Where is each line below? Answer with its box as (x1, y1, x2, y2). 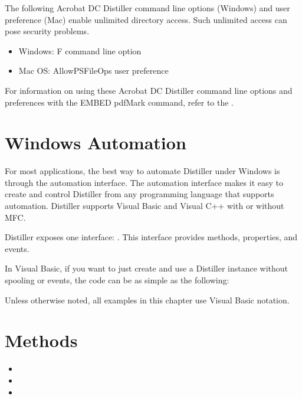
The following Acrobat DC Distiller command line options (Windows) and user (5, 2, 290, 14)
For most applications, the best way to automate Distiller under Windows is (5, 165, 280, 177)
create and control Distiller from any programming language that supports (5, 188, 274, 200)
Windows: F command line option (18, 44, 142, 57)
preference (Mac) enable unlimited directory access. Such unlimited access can (5, 13, 287, 25)
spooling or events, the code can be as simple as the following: (5, 274, 229, 286)
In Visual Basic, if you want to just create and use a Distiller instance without (5, 262, 288, 274)
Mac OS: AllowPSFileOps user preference (18, 64, 169, 77)
